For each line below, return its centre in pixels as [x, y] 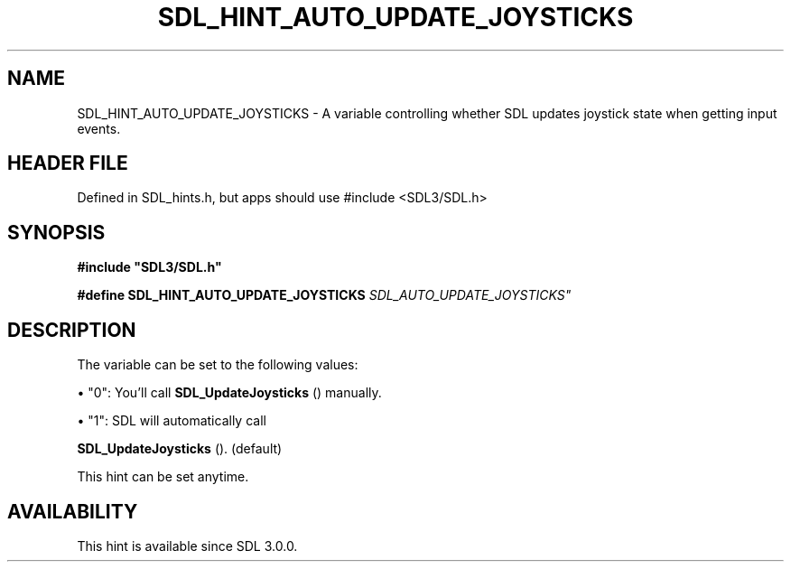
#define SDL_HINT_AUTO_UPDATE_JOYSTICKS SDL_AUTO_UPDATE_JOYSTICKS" [324, 295]
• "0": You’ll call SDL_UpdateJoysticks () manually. [229, 393]
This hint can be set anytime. [163, 477]
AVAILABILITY [73, 511]
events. [99, 128]
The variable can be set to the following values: [218, 365]
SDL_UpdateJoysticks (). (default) [180, 449]
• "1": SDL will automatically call [172, 421]
